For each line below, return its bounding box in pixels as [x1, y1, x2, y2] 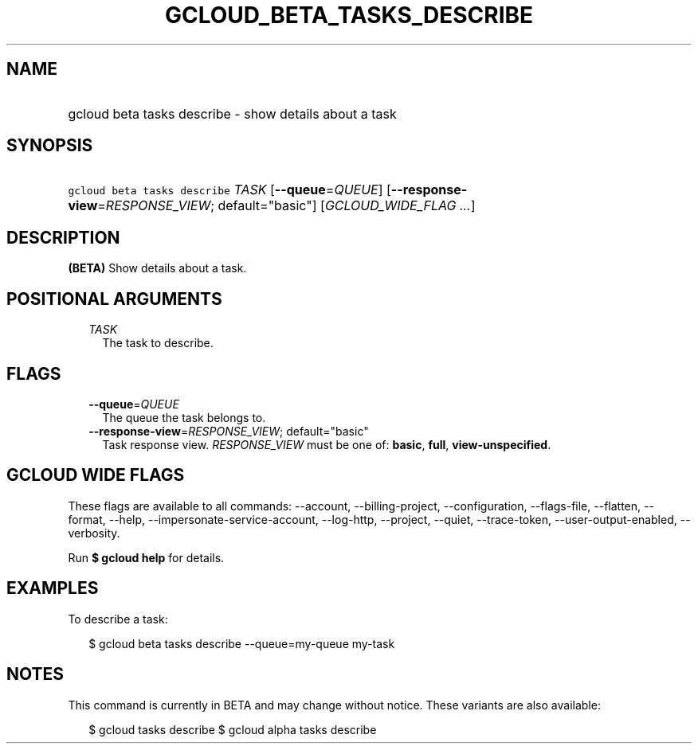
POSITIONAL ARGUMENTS [6, 288, 222, 309]
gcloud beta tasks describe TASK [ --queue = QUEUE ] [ [68, 182, 391, 198]
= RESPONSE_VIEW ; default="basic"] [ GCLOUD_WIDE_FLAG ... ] [97, 197, 476, 214]
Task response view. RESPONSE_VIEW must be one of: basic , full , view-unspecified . [102, 437, 551, 451]
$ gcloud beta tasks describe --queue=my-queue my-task [88, 636, 395, 650]
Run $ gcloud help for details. [68, 550, 225, 564]
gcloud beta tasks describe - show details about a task [68, 105, 397, 122]
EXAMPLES [6, 578, 99, 599]
